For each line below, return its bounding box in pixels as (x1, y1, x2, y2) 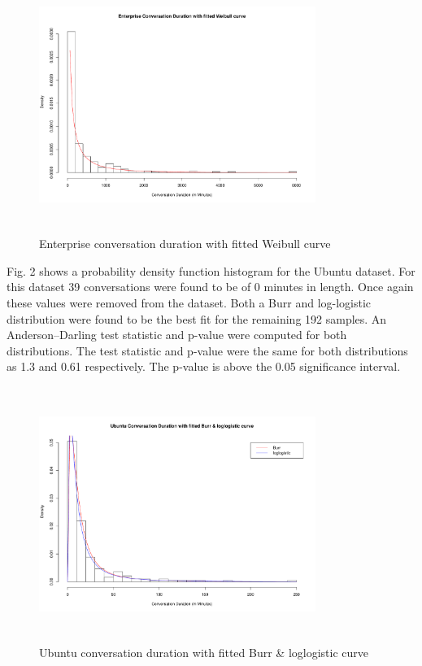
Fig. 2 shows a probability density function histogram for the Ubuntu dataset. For (7, 262, 415, 279)
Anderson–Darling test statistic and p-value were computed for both (7, 326, 347, 343)
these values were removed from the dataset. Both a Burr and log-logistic (7, 294, 372, 311)
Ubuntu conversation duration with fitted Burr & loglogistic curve (39, 644, 369, 661)
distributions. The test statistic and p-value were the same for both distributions (7, 342, 408, 359)
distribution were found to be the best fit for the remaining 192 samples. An (7, 310, 387, 327)
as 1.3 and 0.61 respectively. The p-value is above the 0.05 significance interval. (7, 358, 401, 375)
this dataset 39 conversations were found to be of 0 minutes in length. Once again (7, 278, 414, 295)
